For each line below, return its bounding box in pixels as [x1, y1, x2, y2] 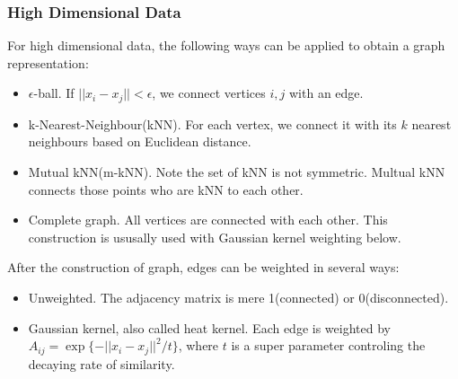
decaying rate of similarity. [28, 354, 175, 373]
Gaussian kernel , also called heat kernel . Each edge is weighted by [28, 318, 391, 337]
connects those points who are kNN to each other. [28, 180, 304, 198]
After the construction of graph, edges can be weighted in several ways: [7, 258, 400, 277]
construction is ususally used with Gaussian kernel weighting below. [28, 227, 401, 246]
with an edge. [288, 84, 364, 102]
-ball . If [33, 84, 75, 102]
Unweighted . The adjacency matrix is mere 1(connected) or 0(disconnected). [28, 288, 449, 307]
